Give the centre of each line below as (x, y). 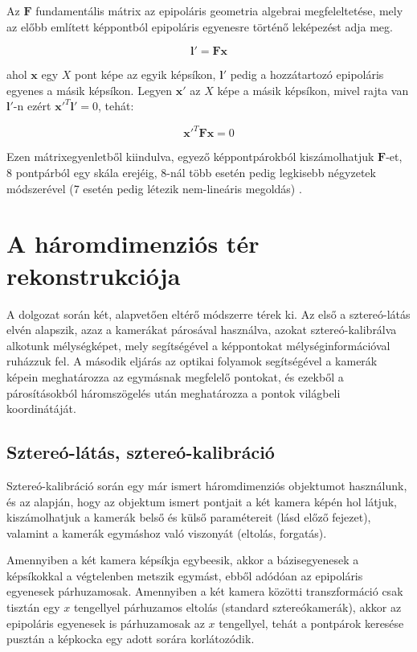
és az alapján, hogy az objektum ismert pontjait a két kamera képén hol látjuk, (202, 501)
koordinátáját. (41, 409)
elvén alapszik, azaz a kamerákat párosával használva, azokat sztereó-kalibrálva (202, 330)
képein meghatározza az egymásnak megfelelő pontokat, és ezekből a (175, 376)
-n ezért (32, 106)
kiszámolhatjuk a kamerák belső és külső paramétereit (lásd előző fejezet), (189, 517)
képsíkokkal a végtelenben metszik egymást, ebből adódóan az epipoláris (185, 575)
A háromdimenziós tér (133, 243)
